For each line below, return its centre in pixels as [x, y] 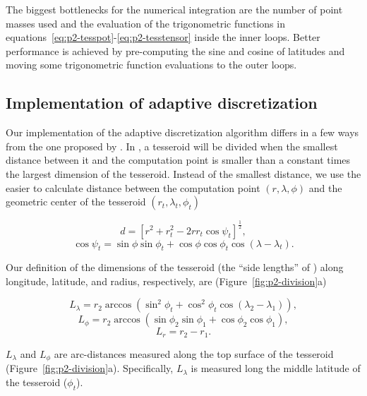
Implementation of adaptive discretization [162, 103]
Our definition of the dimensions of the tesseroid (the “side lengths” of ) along [175, 267]
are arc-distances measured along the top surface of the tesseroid [194, 353]
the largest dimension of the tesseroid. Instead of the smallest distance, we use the [183, 173]
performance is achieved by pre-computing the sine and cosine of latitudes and [175, 50]
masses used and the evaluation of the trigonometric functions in [145, 23]
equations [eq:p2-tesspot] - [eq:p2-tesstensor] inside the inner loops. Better [163, 37]
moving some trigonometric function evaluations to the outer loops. [151, 65]
